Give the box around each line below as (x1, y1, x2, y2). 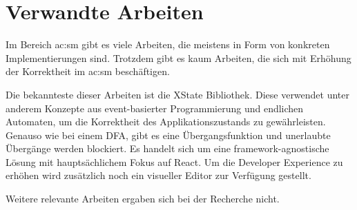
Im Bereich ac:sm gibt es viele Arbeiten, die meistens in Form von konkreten (6, 37, 330, 52)
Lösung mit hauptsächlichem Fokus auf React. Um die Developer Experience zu (6, 154, 343, 169)
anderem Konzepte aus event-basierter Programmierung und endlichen (6, 101, 304, 115)
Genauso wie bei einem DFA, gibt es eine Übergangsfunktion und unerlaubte (6, 127, 331, 142)
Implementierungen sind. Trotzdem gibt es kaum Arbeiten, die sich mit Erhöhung (6, 50, 351, 65)
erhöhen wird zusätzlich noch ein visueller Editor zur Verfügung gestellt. (6, 168, 311, 182)
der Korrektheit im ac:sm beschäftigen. (6, 64, 170, 78)
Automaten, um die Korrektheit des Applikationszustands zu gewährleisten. (6, 114, 326, 129)
